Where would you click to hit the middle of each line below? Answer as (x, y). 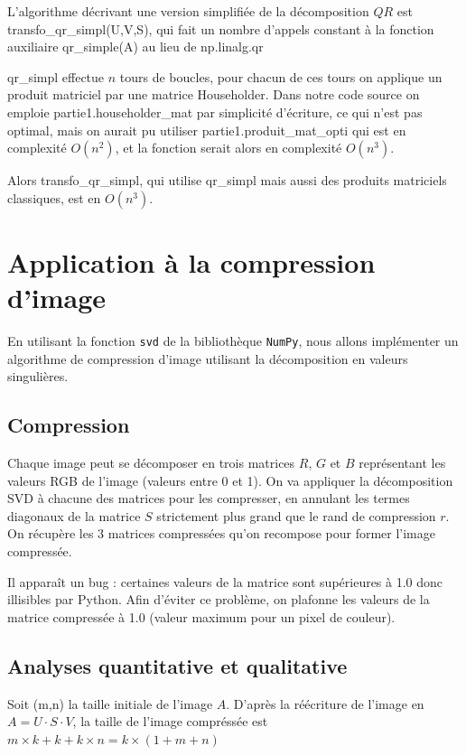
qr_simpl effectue (56, 76)
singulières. (38, 376)
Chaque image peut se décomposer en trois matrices (151, 463)
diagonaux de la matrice (74, 515)
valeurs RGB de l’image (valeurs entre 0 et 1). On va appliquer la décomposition (230, 480)
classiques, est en (54, 197)
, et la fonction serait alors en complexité (228, 148)
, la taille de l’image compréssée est (170, 721)
